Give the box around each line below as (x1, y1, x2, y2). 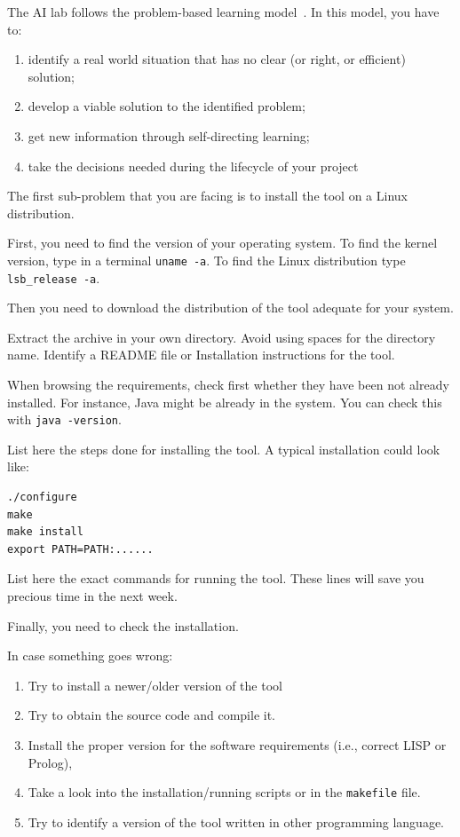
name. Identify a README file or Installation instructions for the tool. (7, 345, 395, 364)
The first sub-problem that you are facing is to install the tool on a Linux (7, 186, 408, 205)
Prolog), (28, 753, 73, 771)
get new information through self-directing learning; (28, 126, 310, 145)
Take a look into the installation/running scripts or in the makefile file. (28, 783, 421, 801)
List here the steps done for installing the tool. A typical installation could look (7, 439, 440, 458)
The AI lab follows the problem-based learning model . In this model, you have (7, 3, 440, 20)
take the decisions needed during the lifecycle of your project (28, 156, 359, 175)
